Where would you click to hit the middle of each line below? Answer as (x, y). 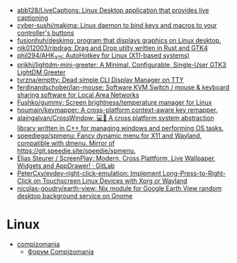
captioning (33, 18)
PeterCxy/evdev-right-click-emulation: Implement (89, 173)
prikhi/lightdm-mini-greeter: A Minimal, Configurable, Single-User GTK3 (122, 65)
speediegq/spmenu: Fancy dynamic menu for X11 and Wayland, (109, 135)
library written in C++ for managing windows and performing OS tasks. (120, 128)
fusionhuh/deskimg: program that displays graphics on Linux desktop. (119, 40)
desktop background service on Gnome (75, 196)
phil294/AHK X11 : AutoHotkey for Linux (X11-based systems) (103, 56)
